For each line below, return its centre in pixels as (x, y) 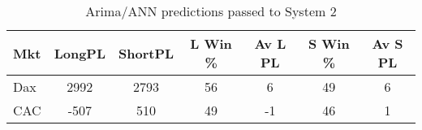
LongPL (80, 53)
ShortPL (146, 53)
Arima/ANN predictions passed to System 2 (211, 11)
